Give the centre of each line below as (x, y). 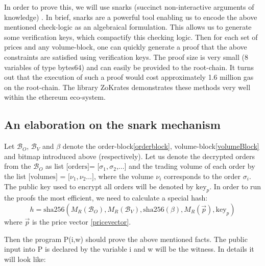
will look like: (25, 259)
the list (15, 176)
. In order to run (235, 186)
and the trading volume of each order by (192, 166)
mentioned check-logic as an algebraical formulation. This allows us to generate (128, 27)
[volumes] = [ (49, 177)
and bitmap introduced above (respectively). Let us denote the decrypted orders (130, 156)
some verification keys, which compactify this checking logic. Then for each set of (131, 37)
